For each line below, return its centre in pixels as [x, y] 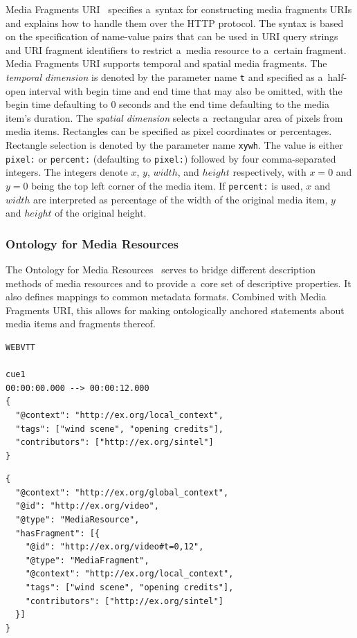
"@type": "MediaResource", [77, 520]
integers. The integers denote [67, 172]
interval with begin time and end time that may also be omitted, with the [185, 90]
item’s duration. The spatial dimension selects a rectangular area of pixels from [174, 117]
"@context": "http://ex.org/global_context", [122, 492]
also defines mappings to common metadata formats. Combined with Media [166, 297]
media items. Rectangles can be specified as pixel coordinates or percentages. [169, 131]
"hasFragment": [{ [58, 533]
